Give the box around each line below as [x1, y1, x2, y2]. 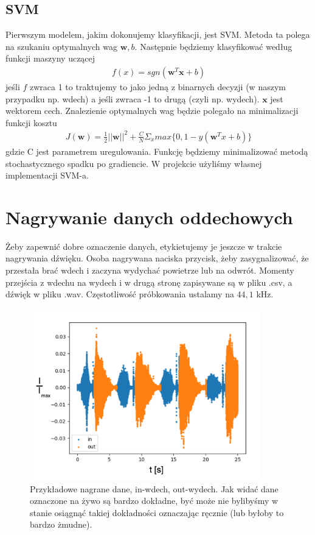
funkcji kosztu [5, 116, 57, 129]
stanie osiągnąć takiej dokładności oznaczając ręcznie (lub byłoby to [30, 506, 284, 519]
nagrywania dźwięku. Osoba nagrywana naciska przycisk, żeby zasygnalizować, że [5, 252, 309, 264]
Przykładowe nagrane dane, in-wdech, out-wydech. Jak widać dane [30, 482, 279, 495]
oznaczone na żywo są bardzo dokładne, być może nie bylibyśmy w [30, 494, 279, 507]
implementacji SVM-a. [5, 169, 89, 182]
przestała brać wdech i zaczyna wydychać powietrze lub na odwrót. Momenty [5, 264, 294, 277]
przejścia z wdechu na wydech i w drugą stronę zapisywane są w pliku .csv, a [5, 275, 292, 288]
